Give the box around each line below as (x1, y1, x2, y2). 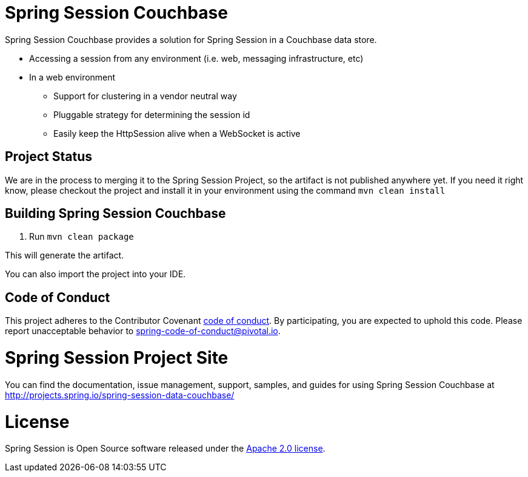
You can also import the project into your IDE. (5, 269, 186, 280)
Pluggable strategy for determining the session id (53, 109, 250, 120)
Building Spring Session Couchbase (5, 206, 226, 222)
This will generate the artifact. (5, 250, 124, 261)
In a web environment (29, 71, 116, 82)
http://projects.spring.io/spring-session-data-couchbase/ (5, 389, 235, 400)
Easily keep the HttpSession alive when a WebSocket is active (53, 128, 301, 139)
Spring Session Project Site (5, 347, 229, 369)
